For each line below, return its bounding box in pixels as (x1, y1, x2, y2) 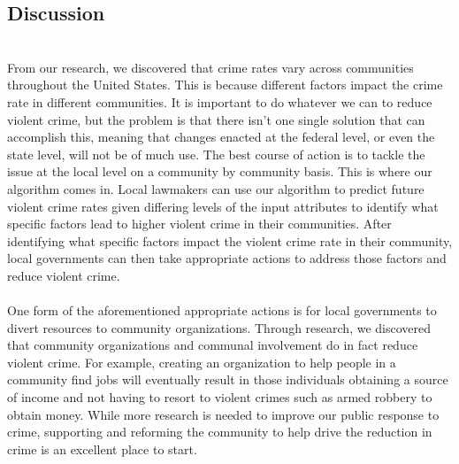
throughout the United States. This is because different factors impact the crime (7, 75, 443, 94)
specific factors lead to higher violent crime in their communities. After (7, 214, 392, 233)
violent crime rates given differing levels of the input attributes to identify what (7, 197, 439, 215)
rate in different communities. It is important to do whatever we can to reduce (7, 92, 432, 111)
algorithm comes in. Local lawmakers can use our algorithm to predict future (7, 179, 425, 197)
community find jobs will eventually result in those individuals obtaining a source (7, 370, 448, 389)
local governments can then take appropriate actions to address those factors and (7, 249, 447, 267)
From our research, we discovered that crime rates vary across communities (7, 58, 414, 76)
